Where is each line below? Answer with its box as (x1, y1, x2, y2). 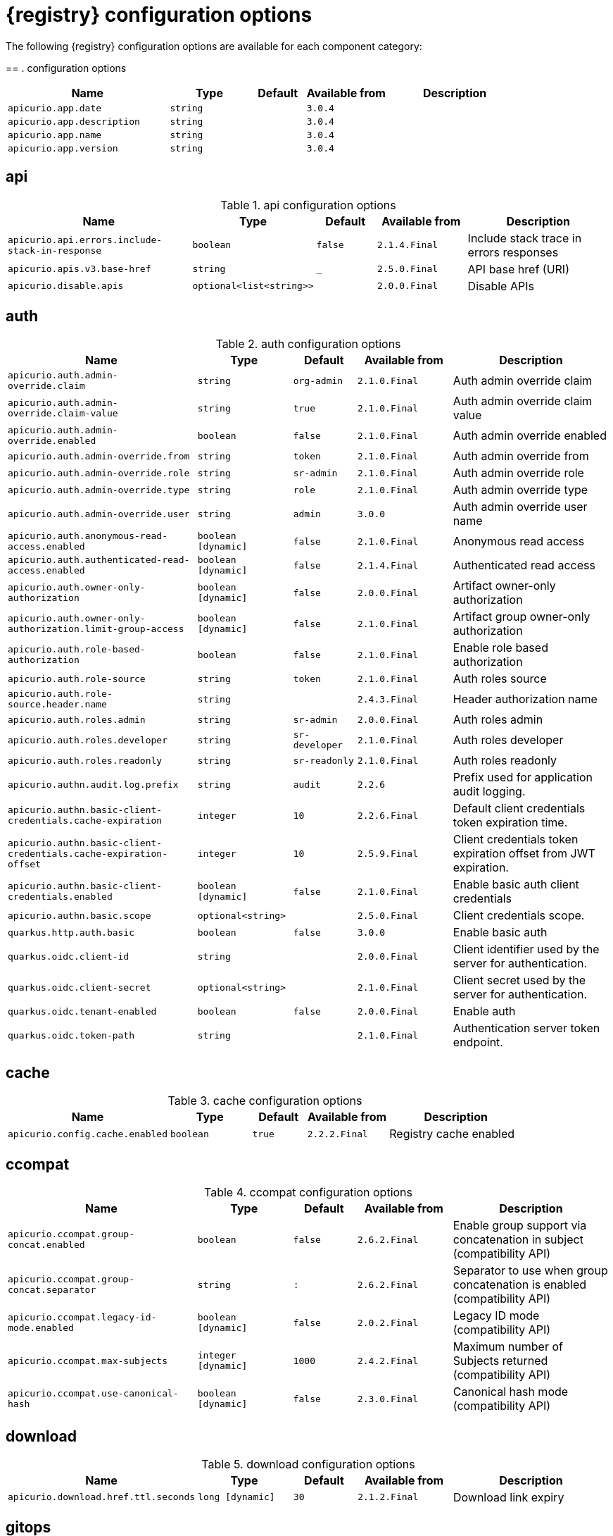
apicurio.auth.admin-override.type (8, 484, 190, 495)
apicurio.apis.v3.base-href (8, 264, 151, 275)
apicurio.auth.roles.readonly (8, 755, 163, 766)
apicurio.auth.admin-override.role (8, 467, 190, 478)
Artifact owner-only (453, 578, 556, 593)
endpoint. (453, 1035, 503, 1050)
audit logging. (453, 784, 526, 799)
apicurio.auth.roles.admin (8, 714, 146, 725)
